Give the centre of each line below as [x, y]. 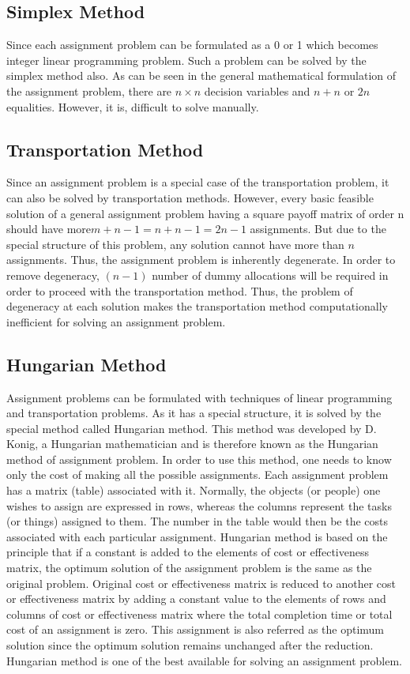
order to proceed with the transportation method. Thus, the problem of [180, 290]
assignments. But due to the [318, 229]
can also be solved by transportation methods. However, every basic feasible [190, 197]
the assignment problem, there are [89, 90]
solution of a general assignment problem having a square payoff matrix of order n [205, 213]
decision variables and [257, 90]
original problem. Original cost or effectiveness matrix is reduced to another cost [201, 583]
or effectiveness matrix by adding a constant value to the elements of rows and [196, 599]
